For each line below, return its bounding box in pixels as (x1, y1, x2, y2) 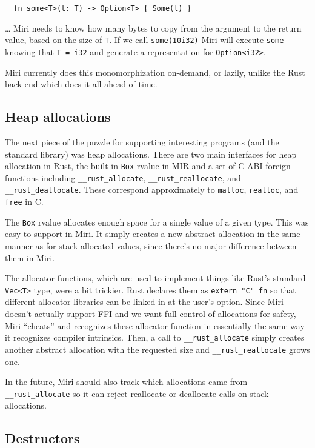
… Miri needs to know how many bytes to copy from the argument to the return (5, 21, 302, 34)
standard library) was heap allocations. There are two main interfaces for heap (5, 147, 297, 160)
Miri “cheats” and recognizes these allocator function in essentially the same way (5, 319, 305, 332)
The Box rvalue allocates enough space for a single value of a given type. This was (5, 215, 309, 228)
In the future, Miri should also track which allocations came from (5, 375, 248, 388)
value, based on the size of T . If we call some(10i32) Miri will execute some (5, 33, 284, 46)
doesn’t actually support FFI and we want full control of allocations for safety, (5, 307, 296, 320)
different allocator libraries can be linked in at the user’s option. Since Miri (5, 295, 283, 308)
